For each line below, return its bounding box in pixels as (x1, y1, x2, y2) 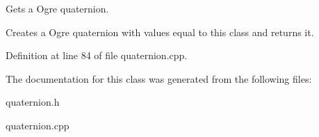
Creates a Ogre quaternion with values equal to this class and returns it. (6, 24, 314, 39)
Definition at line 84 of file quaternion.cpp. (6, 48, 188, 63)
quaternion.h (6, 95, 60, 109)
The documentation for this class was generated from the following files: (6, 71, 312, 86)
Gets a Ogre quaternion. (6, 1, 109, 15)
